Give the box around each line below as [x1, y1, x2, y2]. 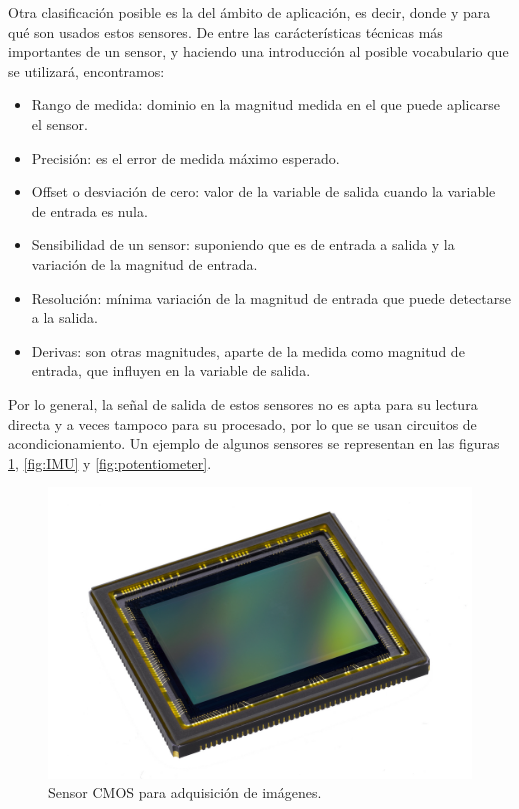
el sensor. [31, 113, 88, 134]
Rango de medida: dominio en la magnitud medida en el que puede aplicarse [31, 94, 500, 115]
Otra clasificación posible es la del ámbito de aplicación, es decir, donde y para [8, 2, 491, 22]
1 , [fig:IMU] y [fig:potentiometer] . [8, 452, 212, 473]
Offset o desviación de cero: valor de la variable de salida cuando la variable [31, 181, 496, 202]
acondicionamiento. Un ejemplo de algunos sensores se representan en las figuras [8, 433, 500, 454]
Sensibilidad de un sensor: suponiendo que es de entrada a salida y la [31, 234, 455, 255]
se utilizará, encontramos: [8, 60, 165, 81]
